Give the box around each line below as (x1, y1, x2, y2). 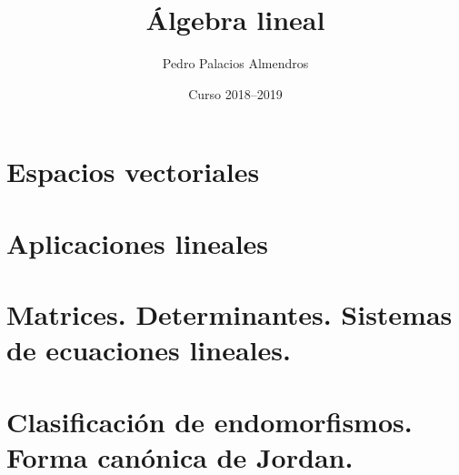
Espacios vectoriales (6, 153, 260, 190)
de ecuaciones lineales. (6, 331, 291, 369)
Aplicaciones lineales (6, 224, 269, 261)
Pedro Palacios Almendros (162, 54, 309, 73)
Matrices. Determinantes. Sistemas (6, 296, 453, 333)
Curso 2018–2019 (188, 84, 283, 103)
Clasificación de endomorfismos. (6, 402, 413, 440)
